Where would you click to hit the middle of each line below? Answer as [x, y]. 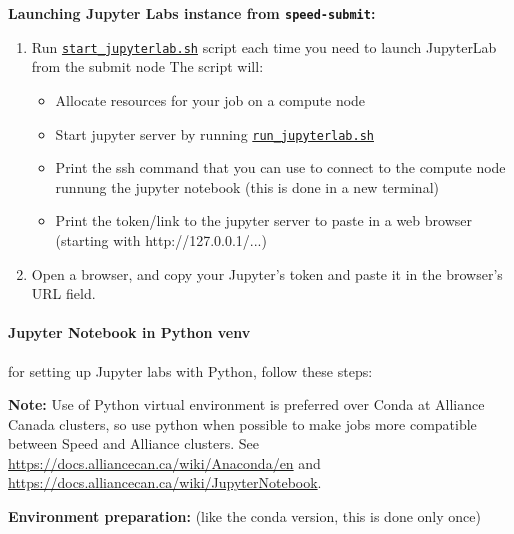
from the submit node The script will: [147, 66]
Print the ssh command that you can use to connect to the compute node [280, 167]
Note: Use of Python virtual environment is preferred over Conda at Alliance [246, 404]
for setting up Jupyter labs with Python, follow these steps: [190, 370]
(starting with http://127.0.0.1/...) [161, 239]
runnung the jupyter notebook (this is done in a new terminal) [247, 186]
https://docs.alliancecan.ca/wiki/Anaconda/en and [164, 462]
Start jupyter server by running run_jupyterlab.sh [214, 133]
